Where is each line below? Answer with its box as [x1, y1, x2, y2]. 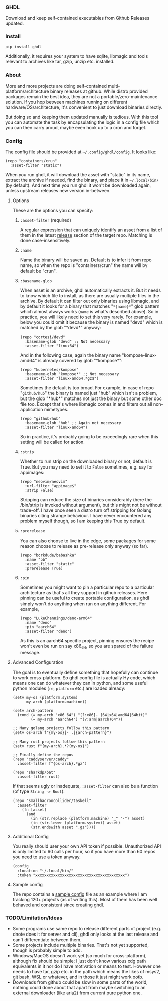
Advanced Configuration [12, 659, 64, 665]
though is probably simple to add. [12, 947, 82, 953]
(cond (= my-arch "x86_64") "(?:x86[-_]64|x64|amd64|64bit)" [17, 712, 148, 717]
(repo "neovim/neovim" [20, 479, 68, 484]
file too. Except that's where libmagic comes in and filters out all [20, 401, 152, 407]
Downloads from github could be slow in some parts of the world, [12, 979, 148, 985]
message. [20, 649, 41, 655]
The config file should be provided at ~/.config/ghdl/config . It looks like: [5, 149, 157, 155]
